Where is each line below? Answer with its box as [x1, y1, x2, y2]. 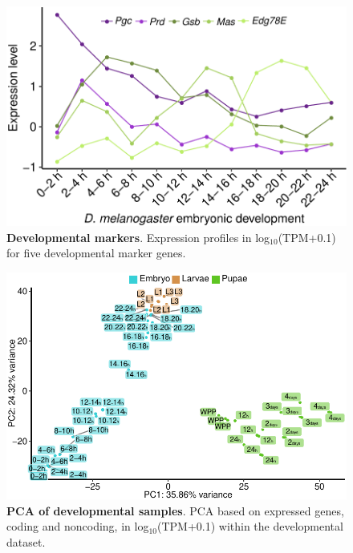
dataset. [6, 533, 46, 550]
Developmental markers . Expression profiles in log [6, 228, 270, 245]
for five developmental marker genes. [6, 244, 186, 261]
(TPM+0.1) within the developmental [156, 518, 343, 535]
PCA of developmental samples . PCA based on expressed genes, [6, 502, 344, 519]
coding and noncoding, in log [6, 518, 149, 535]
